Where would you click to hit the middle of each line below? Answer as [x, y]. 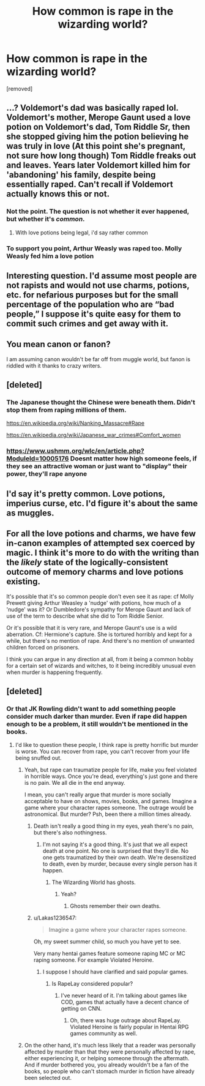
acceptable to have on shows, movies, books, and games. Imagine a [110, 801]
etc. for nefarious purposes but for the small [92, 295]
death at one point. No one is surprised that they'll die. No [115, 851]
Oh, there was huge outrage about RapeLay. [126, 1020]
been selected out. [48, 1078]
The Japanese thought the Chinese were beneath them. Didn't [101, 402]
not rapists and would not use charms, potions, [98, 285]
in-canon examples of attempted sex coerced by [101, 543]
